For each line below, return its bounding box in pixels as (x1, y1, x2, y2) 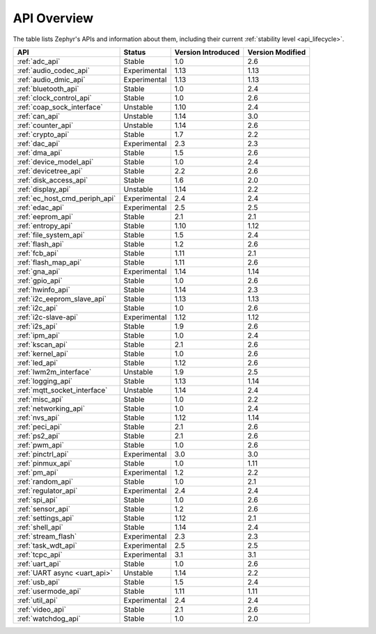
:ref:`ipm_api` (17, 331, 61, 340)
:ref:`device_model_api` (17, 157, 94, 166)
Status (123, 47, 146, 57)
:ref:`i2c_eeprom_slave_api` (17, 294, 107, 303)
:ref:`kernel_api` (17, 349, 69, 358)
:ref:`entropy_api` (17, 221, 73, 230)
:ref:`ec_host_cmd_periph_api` (17, 193, 116, 203)
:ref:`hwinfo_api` (17, 285, 71, 294)
